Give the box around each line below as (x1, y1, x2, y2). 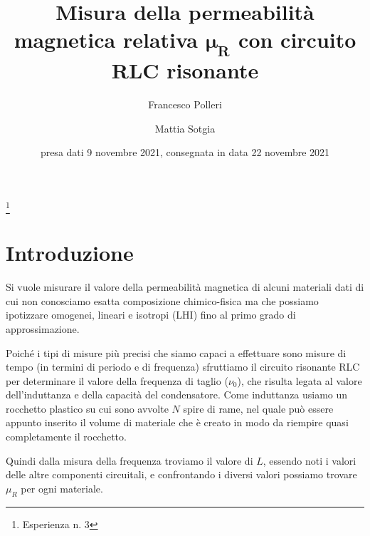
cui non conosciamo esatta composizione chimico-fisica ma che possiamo (6, 293, 319, 308)
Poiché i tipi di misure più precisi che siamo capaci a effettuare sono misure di (6, 345, 347, 360)
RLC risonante (111, 55, 259, 84)
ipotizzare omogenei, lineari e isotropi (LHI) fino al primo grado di (6, 307, 296, 322)
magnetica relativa (14, 25, 198, 54)
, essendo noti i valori (263, 453, 356, 468)
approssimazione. (6, 321, 80, 336)
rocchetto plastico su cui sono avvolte (6, 401, 169, 416)
